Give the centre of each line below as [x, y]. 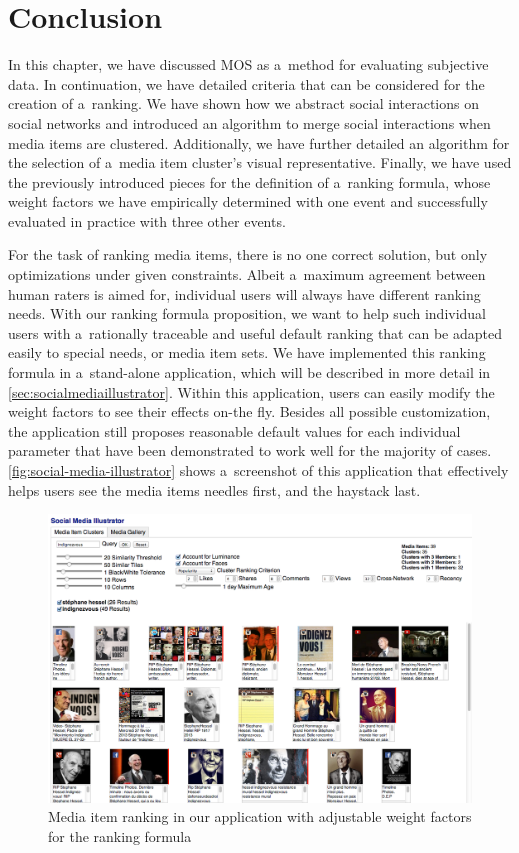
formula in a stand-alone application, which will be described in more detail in [249, 372]
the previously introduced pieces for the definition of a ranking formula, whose [249, 181]
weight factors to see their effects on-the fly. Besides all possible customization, [249, 411]
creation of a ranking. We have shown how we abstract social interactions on [244, 103]
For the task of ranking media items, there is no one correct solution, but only [248, 254]
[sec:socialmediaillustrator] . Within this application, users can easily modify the [251, 391]
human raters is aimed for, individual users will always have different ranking [244, 293]
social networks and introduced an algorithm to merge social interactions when [249, 122]
